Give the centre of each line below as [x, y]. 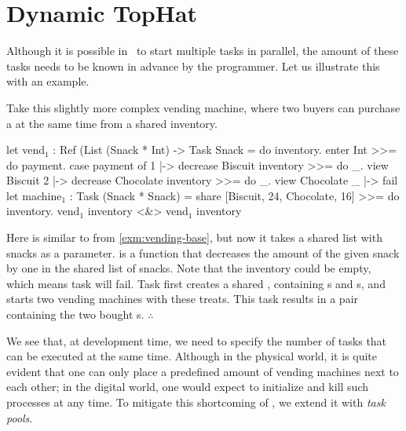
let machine [34, 195]
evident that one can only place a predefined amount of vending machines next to [203, 371]
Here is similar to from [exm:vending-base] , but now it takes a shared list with [194, 237]
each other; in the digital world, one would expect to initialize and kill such [188, 387]
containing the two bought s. [75, 314]
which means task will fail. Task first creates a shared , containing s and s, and [196, 283]
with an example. [48, 81]
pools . [20, 417]
